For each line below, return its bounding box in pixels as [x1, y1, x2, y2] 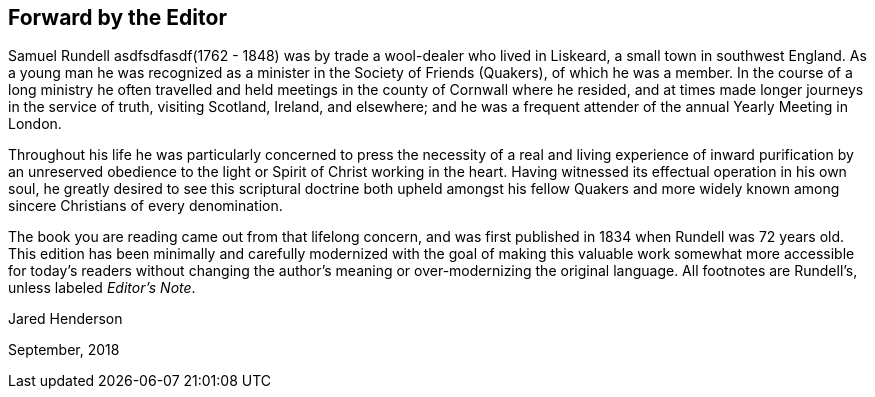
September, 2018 [8, 341, 120, 359]
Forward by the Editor [8, 5, 227, 30]
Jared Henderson [8, 310, 123, 328]
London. [8, 115, 62, 133]
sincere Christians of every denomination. [8, 197, 283, 215]
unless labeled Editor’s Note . [8, 279, 196, 297]
